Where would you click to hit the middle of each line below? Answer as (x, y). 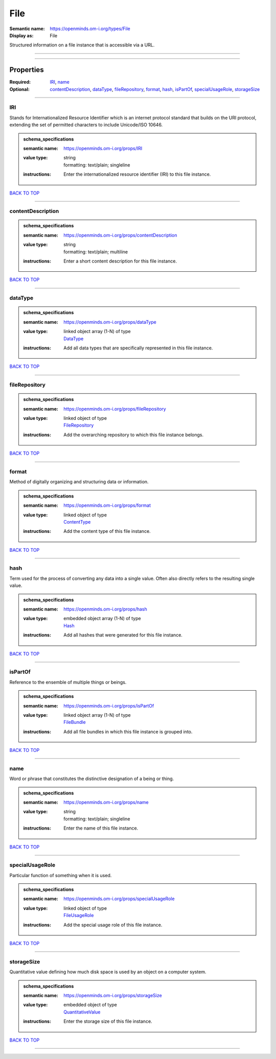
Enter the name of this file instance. (101, 828)
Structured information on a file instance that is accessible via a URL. (82, 45)
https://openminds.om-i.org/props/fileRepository (115, 409)
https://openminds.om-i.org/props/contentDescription (120, 235)
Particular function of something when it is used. (61, 875)
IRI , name (60, 82)
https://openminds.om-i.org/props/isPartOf (109, 705)
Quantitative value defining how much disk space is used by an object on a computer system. (108, 972)
